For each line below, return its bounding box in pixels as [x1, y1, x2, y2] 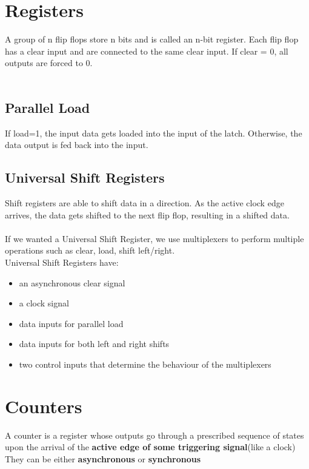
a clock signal [19, 297, 69, 309]
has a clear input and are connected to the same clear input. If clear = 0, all [5, 44, 288, 57]
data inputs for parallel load [19, 317, 124, 329]
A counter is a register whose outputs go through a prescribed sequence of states [5, 428, 304, 441]
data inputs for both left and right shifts [19, 337, 170, 350]
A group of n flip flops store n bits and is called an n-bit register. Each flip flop [5, 33, 299, 46]
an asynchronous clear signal [19, 276, 125, 289]
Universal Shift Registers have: [5, 256, 119, 269]
